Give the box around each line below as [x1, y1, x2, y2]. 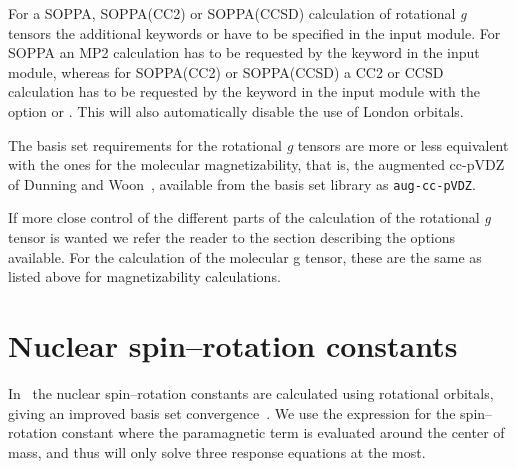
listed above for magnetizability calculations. [8, 266, 281, 287]
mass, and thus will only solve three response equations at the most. [8, 441, 426, 462]
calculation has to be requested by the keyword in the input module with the [8, 81, 480, 102]
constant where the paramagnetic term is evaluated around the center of [61, 422, 505, 443]
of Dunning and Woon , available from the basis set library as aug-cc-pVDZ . [8, 173, 476, 194]
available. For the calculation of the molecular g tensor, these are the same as [8, 246, 482, 267]
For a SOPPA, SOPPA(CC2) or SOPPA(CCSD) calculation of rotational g [8, 3, 467, 23]
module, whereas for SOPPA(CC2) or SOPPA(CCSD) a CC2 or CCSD [8, 61, 444, 82]
